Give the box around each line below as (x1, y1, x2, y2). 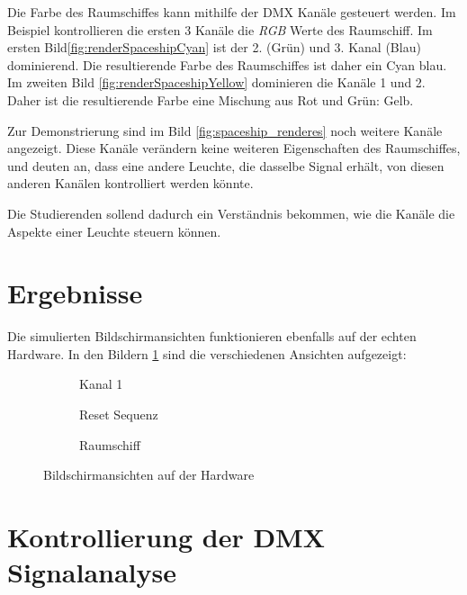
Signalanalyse (7, 554, 176, 590)
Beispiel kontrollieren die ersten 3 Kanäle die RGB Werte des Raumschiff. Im (7, 20, 433, 39)
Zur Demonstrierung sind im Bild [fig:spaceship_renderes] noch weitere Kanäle (7, 121, 443, 140)
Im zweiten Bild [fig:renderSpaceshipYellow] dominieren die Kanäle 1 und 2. (7, 73, 426, 92)
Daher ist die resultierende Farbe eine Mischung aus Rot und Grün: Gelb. (7, 90, 414, 109)
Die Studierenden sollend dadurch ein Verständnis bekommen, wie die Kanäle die (7, 203, 455, 222)
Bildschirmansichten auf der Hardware (43, 465, 255, 484)
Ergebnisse (7, 275, 143, 311)
